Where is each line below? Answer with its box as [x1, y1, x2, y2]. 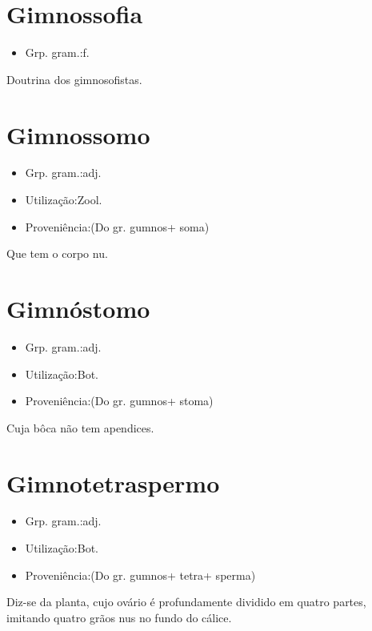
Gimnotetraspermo [6, 466, 220, 499]
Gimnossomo [6, 118, 150, 151]
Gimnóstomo [6, 292, 150, 324]
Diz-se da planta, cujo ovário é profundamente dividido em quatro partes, [6, 593, 366, 610]
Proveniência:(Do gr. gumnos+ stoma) [25, 392, 214, 409]
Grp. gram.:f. [25, 44, 90, 61]
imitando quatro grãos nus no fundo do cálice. [6, 609, 232, 625]
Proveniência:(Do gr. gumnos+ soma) [25, 218, 210, 235]
